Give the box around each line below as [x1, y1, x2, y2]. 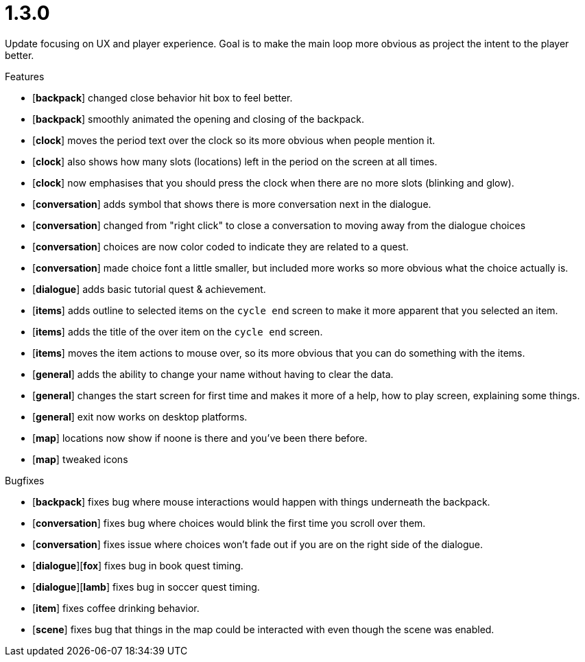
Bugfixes [5, 474, 45, 486]
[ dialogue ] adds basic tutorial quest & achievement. [32, 283, 266, 295]
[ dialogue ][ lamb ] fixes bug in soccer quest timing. [32, 580, 260, 593]
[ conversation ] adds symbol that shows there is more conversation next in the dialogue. [32, 198, 431, 210]
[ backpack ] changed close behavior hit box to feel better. [32, 91, 293, 104]
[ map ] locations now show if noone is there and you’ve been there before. [32, 432, 368, 444]
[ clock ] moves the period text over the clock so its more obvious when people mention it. [32, 134, 435, 146]
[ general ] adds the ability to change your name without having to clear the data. [32, 368, 394, 380]
